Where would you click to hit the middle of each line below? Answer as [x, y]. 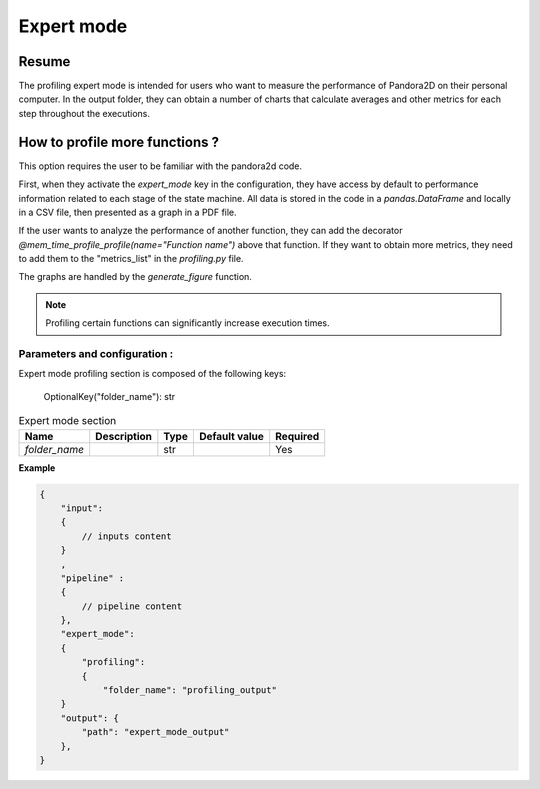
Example [37, 467]
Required [297, 436]
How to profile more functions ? [119, 141]
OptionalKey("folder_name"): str [109, 396]
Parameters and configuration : [96, 354]
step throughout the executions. [84, 113]
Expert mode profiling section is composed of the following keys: [152, 374]
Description [124, 436]
